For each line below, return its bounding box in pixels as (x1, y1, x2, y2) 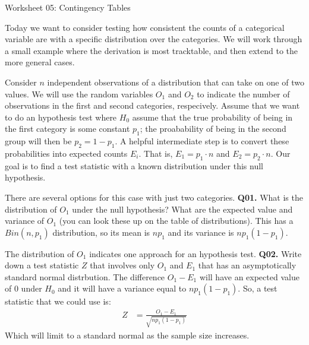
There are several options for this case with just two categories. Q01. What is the (5, 191, 303, 203)
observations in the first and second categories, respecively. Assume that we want (5, 99, 300, 112)
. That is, (138, 147, 173, 159)
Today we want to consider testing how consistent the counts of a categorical (5, 21, 285, 33)
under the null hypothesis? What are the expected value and (72, 202, 293, 215)
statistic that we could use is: (5, 295, 111, 308)
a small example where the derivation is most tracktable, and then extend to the (5, 44, 298, 56)
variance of (5, 214, 45, 227)
